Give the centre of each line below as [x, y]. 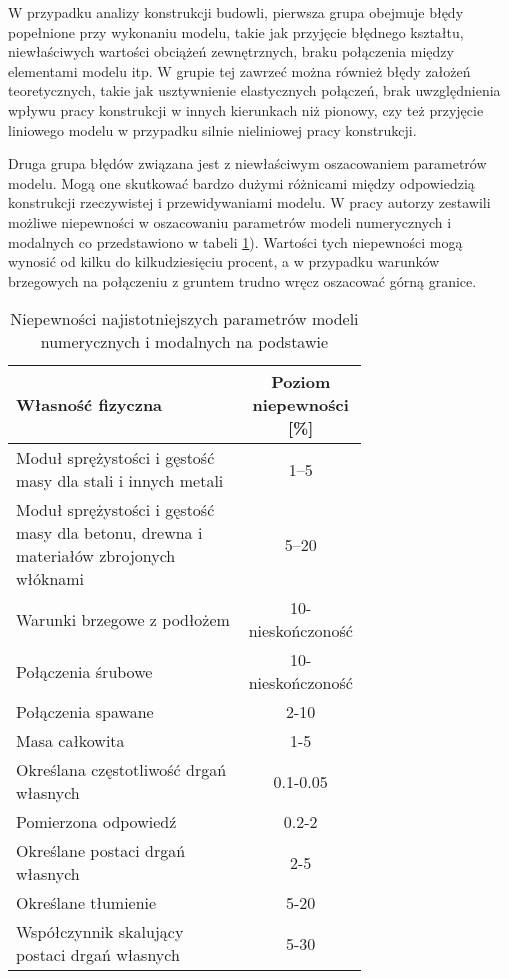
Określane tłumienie [86, 903]
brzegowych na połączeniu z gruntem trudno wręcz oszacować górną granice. [242, 280]
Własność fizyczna [89, 405]
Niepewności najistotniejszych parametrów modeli [184, 319]
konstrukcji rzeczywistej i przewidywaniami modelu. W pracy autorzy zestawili [249, 202]
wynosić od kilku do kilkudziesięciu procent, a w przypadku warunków [224, 261]
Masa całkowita [70, 741]
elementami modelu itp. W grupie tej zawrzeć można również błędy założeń [239, 70]
